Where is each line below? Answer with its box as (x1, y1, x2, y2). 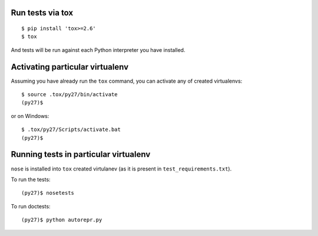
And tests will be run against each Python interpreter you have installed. (11, 46, 185, 53)
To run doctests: (11, 202, 51, 209)
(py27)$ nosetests (21, 189, 75, 196)
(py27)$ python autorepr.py (21, 217, 102, 224)
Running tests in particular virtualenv (11, 149, 151, 159)
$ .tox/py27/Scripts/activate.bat (21, 126, 121, 133)
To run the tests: (11, 176, 51, 183)
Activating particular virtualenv (11, 62, 129, 72)
